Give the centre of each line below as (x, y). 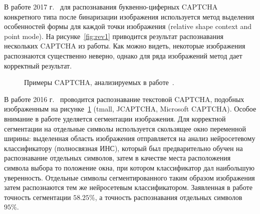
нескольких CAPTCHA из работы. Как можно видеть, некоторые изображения (125, 46)
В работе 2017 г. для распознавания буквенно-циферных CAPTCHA (111, 6)
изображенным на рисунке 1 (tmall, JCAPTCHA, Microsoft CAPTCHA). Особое (130, 109)
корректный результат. (38, 65)
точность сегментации (38, 197)
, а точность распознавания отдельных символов (169, 197)
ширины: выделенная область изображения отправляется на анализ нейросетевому (130, 138)
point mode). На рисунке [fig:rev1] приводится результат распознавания (114, 36)
